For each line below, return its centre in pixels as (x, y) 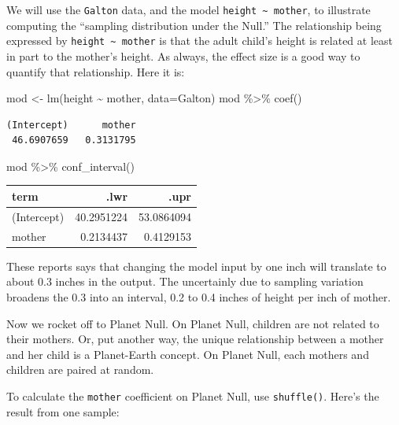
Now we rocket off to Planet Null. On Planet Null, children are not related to (193, 323)
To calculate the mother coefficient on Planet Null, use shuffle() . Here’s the (193, 395)
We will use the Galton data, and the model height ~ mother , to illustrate (188, 9)
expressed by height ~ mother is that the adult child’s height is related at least (199, 41)
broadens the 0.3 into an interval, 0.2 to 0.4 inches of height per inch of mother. (199, 296)
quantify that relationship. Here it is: (96, 71)
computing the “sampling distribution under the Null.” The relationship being (194, 25)
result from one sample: (63, 411)
